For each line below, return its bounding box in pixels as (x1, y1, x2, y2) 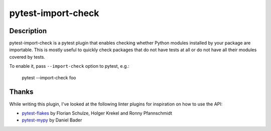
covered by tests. (9, 54, 45, 60)
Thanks (9, 88, 34, 96)
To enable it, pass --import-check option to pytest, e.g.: (9, 63, 129, 69)
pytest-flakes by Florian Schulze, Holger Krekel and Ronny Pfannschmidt (22, 110, 173, 116)
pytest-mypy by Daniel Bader (22, 117, 82, 123)
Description (9, 27, 47, 35)
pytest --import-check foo (22, 74, 76, 80)
